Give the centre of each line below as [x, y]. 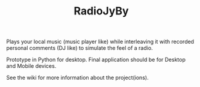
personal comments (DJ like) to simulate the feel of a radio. [80, 48]
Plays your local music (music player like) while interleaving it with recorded [100, 42]
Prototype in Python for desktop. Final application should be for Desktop [96, 60]
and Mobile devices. [31, 66]
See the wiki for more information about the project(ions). [77, 78]
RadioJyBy [101, 11]
